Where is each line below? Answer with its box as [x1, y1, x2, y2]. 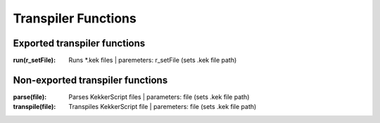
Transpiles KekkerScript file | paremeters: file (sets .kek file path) [68, 103, 257, 111]
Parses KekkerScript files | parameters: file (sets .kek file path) [68, 92, 250, 101]
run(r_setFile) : [13, 56, 56, 65]
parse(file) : [13, 92, 47, 101]
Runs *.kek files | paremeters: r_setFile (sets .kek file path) [68, 56, 237, 65]
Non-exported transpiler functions [13, 74, 168, 86]
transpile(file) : [13, 103, 56, 111]
